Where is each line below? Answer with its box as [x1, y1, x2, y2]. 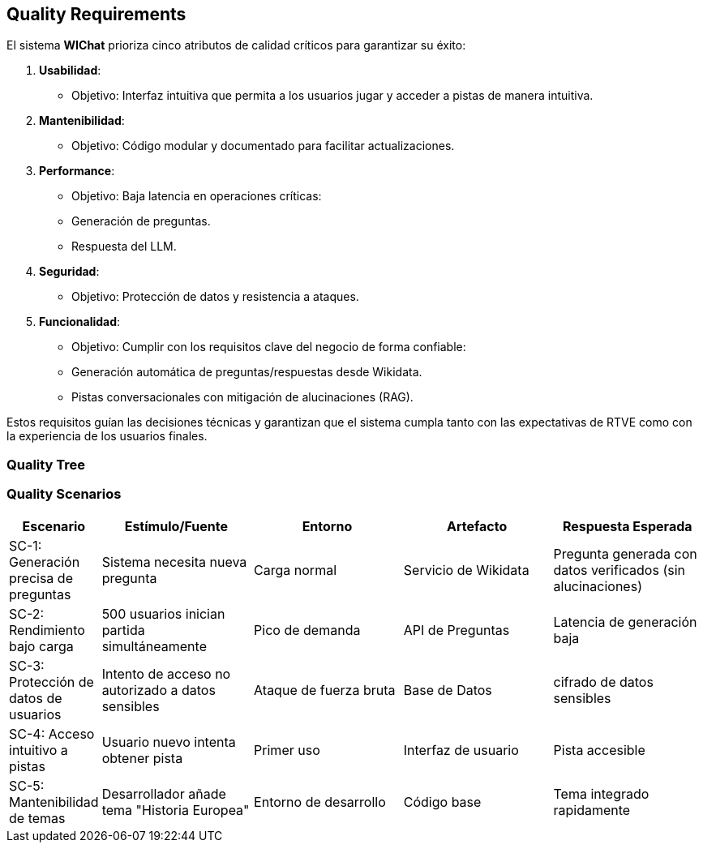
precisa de [9, 569, 73, 586]
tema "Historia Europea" [101, 801, 250, 818]
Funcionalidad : [39, 315, 121, 329]
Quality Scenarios [6, 486, 122, 503]
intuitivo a [9, 741, 68, 758]
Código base [403, 793, 482, 810]
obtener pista [101, 749, 183, 766]
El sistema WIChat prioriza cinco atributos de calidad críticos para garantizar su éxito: [6, 38, 466, 53]
